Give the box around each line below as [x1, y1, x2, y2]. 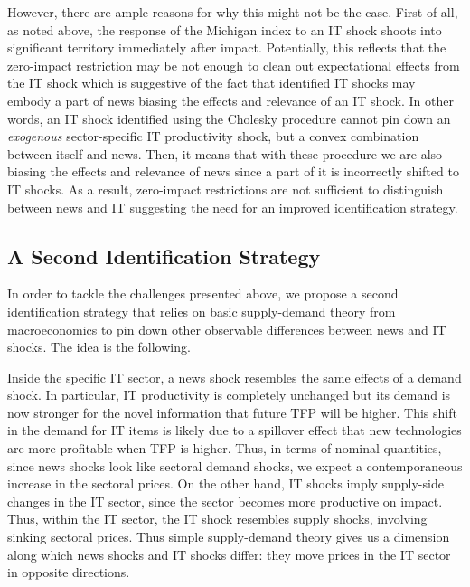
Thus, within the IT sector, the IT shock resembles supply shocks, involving [7, 509, 428, 528]
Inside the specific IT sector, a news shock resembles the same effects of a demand [7, 367, 462, 386]
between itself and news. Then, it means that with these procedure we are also [7, 144, 443, 163]
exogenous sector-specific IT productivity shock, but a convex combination [7, 127, 419, 146]
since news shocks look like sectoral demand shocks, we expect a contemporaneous [7, 456, 463, 475]
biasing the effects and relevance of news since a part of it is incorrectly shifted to [7, 162, 459, 181]
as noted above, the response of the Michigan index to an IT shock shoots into [7, 20, 442, 39]
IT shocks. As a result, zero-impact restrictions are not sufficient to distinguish [7, 179, 444, 198]
